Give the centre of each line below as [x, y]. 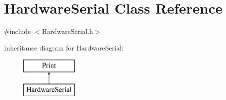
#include [17, 31]
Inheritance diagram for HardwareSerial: [64, 47]
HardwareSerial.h [67, 31]
